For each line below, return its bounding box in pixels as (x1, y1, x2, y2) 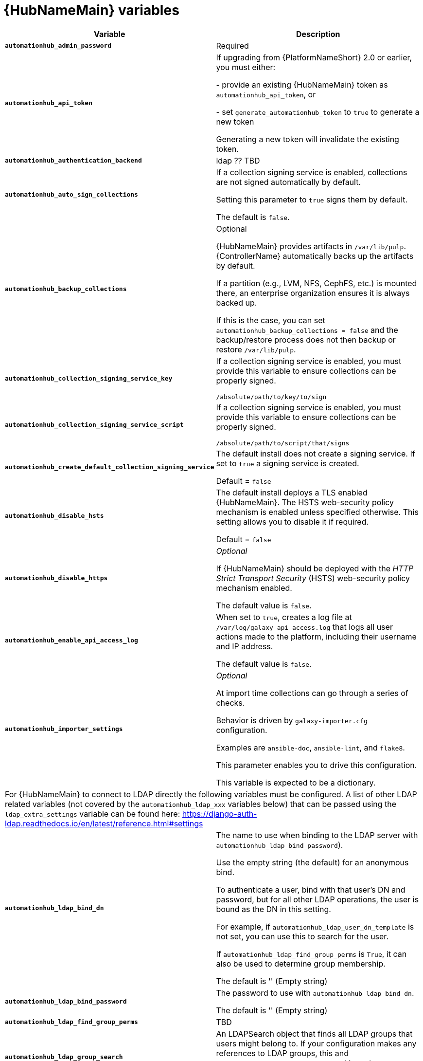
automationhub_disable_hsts (5, 512, 104, 520)
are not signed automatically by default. (216, 177, 361, 187)
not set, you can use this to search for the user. (216, 931, 388, 941)
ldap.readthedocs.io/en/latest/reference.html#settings (5, 818, 203, 828)
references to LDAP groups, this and (216, 1048, 349, 1058)
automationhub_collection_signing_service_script (5, 421, 184, 428)
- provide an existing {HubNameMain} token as (216, 79, 388, 90)
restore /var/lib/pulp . (216, 344, 296, 354)
